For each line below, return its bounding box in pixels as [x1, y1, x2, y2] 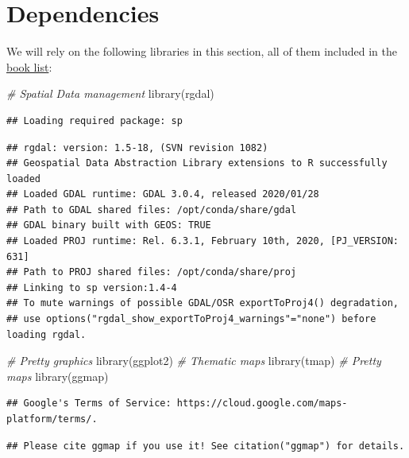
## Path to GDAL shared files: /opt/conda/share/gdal [6, 204, 297, 215]
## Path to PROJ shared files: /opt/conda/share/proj [6, 266, 297, 278]
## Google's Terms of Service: [6, 398, 172, 409]
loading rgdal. [6, 328, 87, 340]
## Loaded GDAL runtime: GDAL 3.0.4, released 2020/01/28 [6, 188, 319, 200]
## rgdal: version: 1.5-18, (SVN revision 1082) [6, 142, 268, 153]
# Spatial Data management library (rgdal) [6, 85, 214, 102]
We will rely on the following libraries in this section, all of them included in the [6, 43, 397, 60]
